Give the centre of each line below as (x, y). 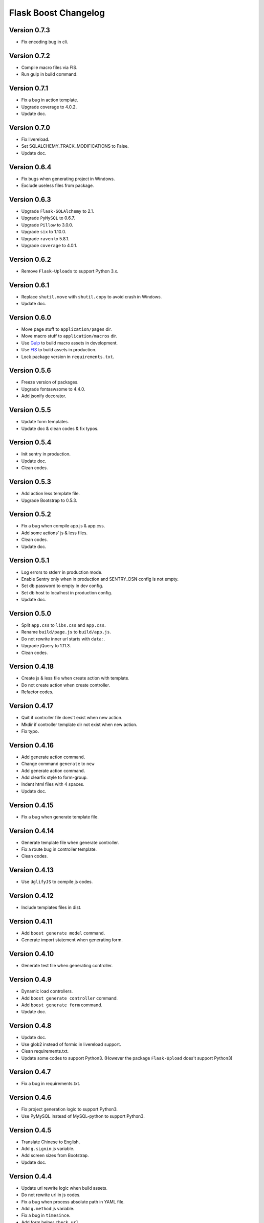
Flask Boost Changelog (57, 13)
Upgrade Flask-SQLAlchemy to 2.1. (58, 211)
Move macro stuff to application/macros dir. (69, 336)
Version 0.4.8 (30, 1026)
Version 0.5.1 (29, 560)
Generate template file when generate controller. (70, 842)
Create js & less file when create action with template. (75, 678)
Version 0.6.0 (30, 317)
